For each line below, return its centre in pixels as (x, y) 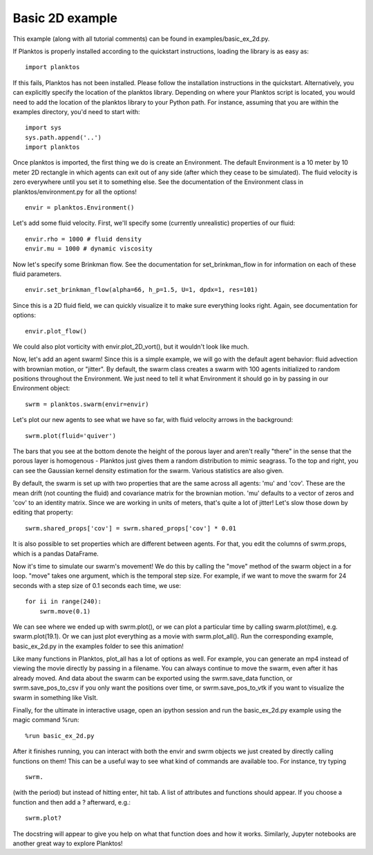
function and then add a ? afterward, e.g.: (72, 802)
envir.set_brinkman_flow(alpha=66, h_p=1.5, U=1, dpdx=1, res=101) (142, 290)
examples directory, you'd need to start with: (77, 111)
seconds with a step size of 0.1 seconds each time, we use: (97, 585)
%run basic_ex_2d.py (60, 736)
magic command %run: (46, 720)
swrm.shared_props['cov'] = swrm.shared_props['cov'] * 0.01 (131, 528)
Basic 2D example (65, 18)
